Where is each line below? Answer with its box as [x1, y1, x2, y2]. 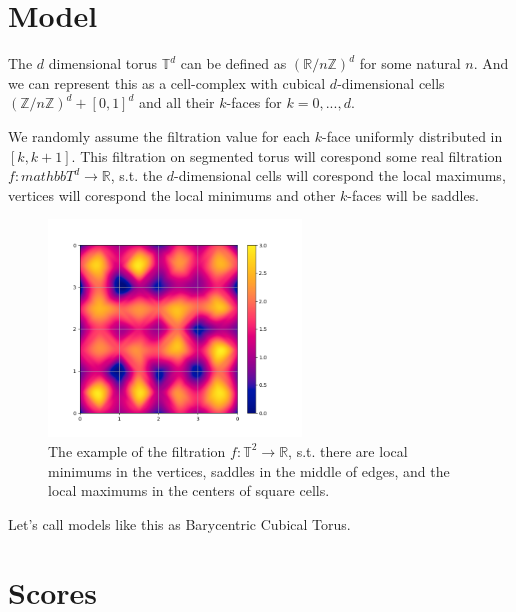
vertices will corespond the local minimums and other [8, 184, 336, 205]
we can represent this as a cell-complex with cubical [8, 72, 326, 93]
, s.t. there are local [288, 440, 408, 461]
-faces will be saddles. [347, 184, 480, 205]
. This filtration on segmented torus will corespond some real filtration [71, 145, 503, 166]
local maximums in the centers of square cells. [48, 480, 330, 501]
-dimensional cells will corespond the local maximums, [174, 165, 506, 186]
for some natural [359, 53, 461, 74]
